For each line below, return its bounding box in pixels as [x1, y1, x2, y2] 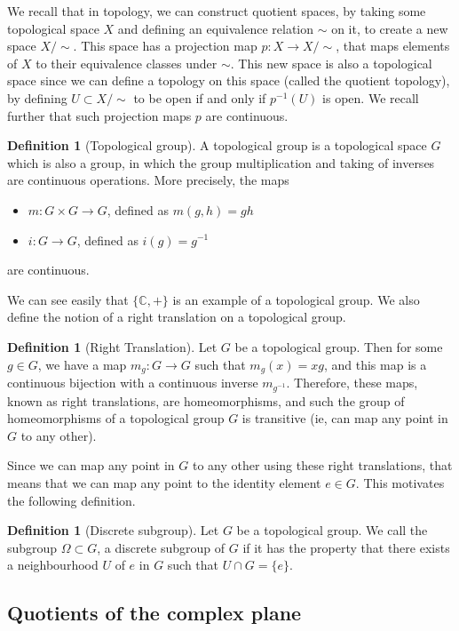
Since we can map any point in [7, 456, 175, 475]
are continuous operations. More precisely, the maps [7, 171, 289, 189]
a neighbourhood [7, 555, 99, 574]
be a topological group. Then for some [234, 337, 443, 355]
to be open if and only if [133, 88, 266, 107]
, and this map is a [323, 355, 427, 373]
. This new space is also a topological [230, 53, 432, 72]
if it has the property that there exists [242, 538, 450, 556]
